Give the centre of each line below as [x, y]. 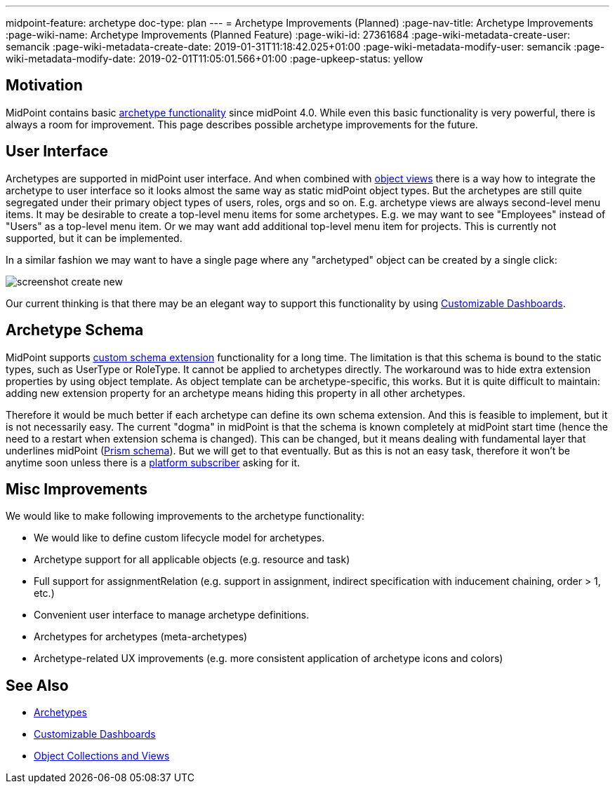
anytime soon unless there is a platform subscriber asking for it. [153, 462]
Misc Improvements [77, 489]
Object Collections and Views [102, 756]
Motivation [44, 86]
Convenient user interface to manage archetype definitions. [172, 615]
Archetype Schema [75, 330]
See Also [37, 685]
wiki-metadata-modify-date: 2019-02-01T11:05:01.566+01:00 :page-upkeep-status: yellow [214, 59]
